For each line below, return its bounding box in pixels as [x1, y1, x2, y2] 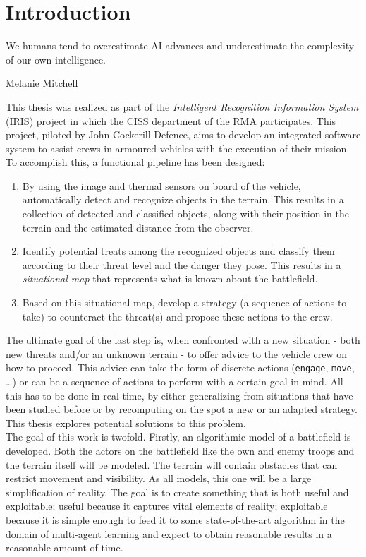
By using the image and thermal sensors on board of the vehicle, [22, 178, 301, 193]
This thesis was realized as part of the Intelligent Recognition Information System [6, 99, 359, 114]
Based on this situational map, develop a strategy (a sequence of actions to [22, 295, 347, 310]
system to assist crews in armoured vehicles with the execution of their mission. [6, 140, 350, 155]
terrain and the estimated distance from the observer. [22, 220, 254, 234]
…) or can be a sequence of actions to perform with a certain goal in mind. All [6, 374, 343, 389]
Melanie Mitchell [6, 76, 78, 90]
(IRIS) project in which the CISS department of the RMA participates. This [6, 113, 336, 128]
